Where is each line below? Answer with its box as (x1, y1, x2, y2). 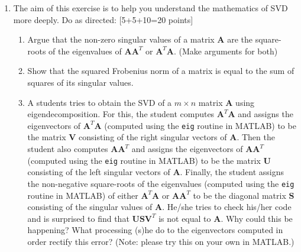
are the (227, 33, 253, 46)
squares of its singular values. (27, 76, 134, 88)
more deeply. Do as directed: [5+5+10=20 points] (13, 13, 193, 25)
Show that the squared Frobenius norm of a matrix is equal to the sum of (27, 64, 294, 77)
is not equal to (158, 212, 211, 224)
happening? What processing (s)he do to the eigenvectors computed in (27, 224, 283, 236)
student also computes (27, 143, 108, 154)
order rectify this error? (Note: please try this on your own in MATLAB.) (27, 235, 294, 247)
